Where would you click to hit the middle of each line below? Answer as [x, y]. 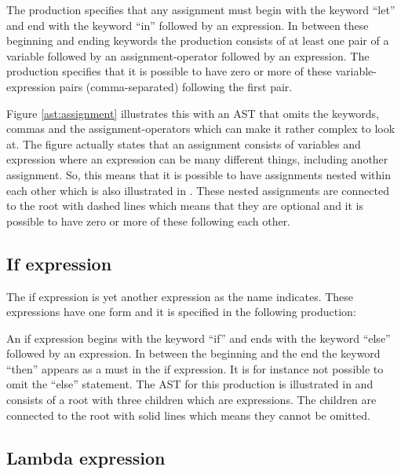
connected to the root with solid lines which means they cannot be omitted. [188, 415]
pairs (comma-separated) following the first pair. [176, 86]
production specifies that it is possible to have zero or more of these [169, 71]
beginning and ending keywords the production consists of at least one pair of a [198, 40]
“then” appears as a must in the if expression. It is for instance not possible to [195, 368]
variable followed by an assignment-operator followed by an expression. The [188, 55]
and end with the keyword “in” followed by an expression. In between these [188, 25]
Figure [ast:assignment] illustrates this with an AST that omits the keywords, [193, 113]
